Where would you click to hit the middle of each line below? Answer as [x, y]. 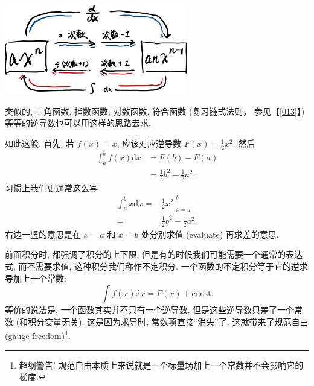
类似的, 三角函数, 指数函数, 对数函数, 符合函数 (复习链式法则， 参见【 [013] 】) [155, 111]
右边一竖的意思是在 [43, 234]
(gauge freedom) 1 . [38, 335]
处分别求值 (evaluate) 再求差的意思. [210, 234]
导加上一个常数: [36, 278]
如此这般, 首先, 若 [40, 143]
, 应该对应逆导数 [149, 143]
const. [203, 294]
